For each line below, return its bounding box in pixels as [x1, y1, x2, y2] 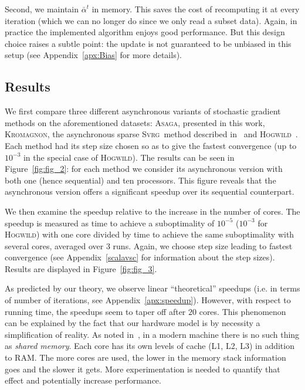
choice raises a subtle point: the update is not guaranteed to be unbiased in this [5, 37, 292, 49]
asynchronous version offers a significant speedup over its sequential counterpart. [5, 185, 294, 198]
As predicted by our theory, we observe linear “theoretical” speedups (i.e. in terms [5, 282, 300, 294]
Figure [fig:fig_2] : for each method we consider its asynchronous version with [5, 162, 283, 175]
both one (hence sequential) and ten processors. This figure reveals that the [5, 174, 276, 186]
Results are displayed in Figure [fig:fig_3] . [5, 262, 157, 274]
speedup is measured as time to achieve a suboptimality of [5, 216, 215, 229]
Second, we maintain [5, 3, 79, 15]
